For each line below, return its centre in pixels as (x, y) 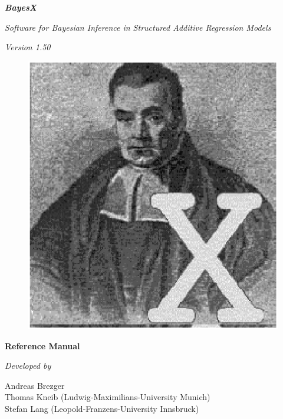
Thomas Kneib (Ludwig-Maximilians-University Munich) (108, 397)
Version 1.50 (28, 47)
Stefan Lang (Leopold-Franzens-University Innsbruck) (102, 409)
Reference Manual (42, 345)
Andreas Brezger (35, 385)
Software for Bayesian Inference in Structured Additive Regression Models (138, 27)
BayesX (21, 7)
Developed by (28, 366)
